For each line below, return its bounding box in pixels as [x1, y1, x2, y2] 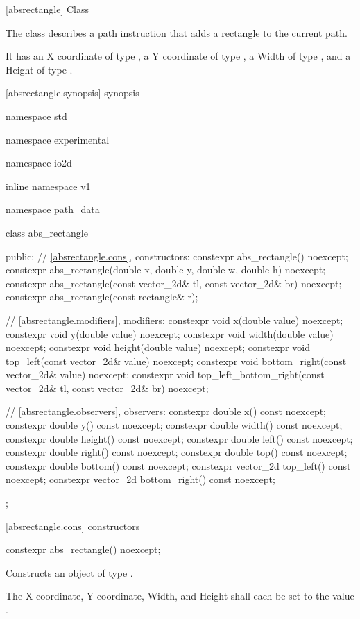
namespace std [6, 108, 67, 123]
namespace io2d [6, 155, 72, 170]
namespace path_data [6, 202, 100, 217]
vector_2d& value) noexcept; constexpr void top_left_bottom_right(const [6, 367, 325, 382]
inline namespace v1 [6, 178, 91, 193]
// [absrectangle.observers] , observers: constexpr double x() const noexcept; [6, 404, 327, 418]
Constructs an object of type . [6, 565, 133, 579]
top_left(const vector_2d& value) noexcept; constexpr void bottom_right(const [6, 353, 347, 368]
